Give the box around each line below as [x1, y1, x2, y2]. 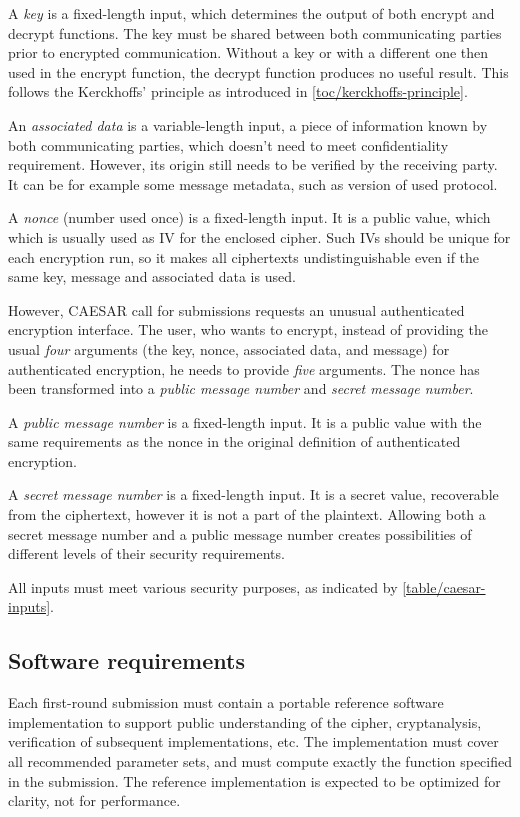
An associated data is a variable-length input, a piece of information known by [8, 114, 488, 135]
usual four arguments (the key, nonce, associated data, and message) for [8, 338, 450, 359]
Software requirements [8, 645, 245, 676]
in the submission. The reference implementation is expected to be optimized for [8, 770, 501, 791]
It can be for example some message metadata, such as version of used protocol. [8, 173, 498, 194]
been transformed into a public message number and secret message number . [8, 378, 474, 399]
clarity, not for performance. [8, 790, 181, 811]
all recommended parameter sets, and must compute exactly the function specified [8, 751, 512, 772]
